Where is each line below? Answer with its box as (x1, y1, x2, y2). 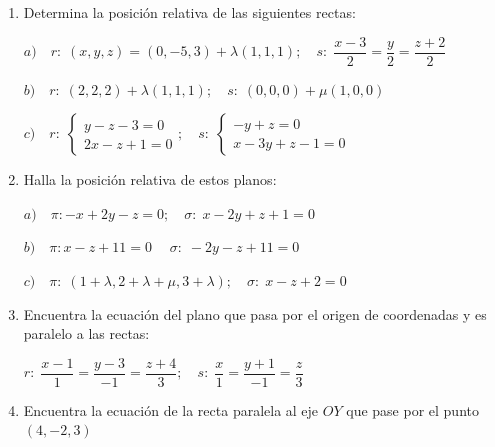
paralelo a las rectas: (23, 323, 150, 344)
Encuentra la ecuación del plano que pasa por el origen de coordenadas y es (23, 303, 487, 324)
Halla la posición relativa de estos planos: (23, 169, 277, 190)
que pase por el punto (346, 399, 479, 420)
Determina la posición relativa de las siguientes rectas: (23, 2, 356, 22)
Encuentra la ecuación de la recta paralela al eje (23, 399, 319, 420)
